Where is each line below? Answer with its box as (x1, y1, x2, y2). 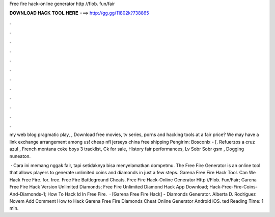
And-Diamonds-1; (9, 191, 47, 197)
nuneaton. (9, 153, 31, 159)
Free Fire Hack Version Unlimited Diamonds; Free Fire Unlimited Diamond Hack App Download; (9, 184, 209, 190)
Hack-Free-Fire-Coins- (209, 184, 258, 190)
